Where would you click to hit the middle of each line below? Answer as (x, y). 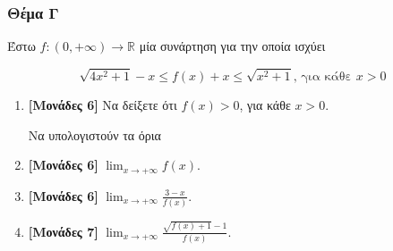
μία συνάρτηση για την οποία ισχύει (232, 46)
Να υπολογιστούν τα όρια (94, 134)
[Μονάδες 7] (63, 231)
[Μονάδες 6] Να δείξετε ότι (103, 105)
